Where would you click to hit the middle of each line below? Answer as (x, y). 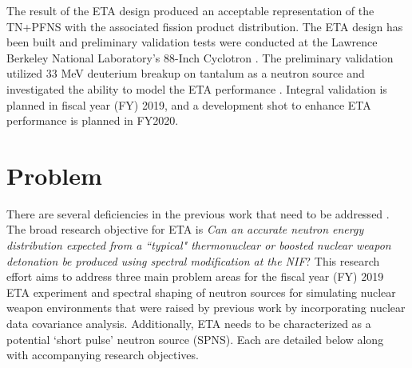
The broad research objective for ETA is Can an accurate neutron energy (185, 229)
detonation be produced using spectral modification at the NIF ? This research (193, 260)
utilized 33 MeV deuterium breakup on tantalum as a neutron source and (186, 73)
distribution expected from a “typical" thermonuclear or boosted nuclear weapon (199, 245)
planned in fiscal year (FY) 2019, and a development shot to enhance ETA (189, 104)
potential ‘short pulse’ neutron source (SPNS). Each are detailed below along (195, 339)
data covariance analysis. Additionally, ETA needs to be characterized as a (189, 324)
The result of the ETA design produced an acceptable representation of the (190, 10)
